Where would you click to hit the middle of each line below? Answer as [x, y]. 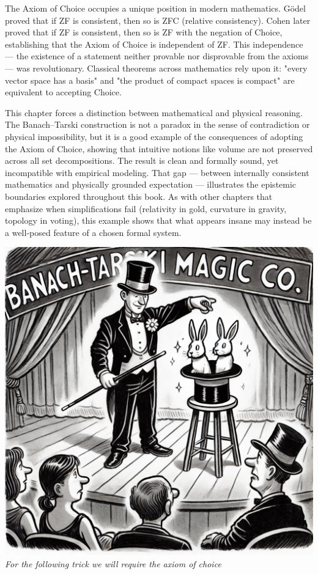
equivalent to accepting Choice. [63, 92]
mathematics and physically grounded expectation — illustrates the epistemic [151, 184]
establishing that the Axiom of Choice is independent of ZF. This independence [154, 44]
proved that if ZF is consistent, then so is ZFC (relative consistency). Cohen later [158, 20]
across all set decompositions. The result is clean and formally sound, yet [142, 160]
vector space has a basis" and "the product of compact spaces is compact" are [150, 80]
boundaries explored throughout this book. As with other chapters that [139, 196]
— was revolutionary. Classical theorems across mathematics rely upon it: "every [156, 68]
